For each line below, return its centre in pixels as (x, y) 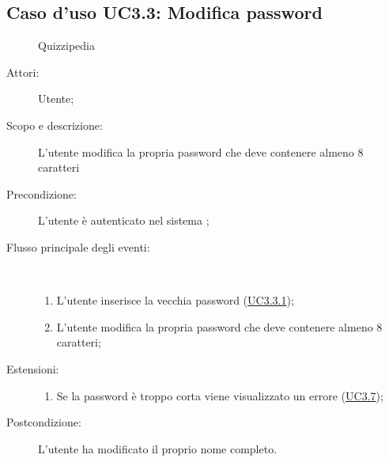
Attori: (23, 72)
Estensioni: (33, 368)
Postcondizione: (44, 422)
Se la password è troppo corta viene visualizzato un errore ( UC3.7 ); (220, 395)
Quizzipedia (66, 45)
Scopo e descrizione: (55, 125)
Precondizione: (42, 193)
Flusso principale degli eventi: (78, 246)
